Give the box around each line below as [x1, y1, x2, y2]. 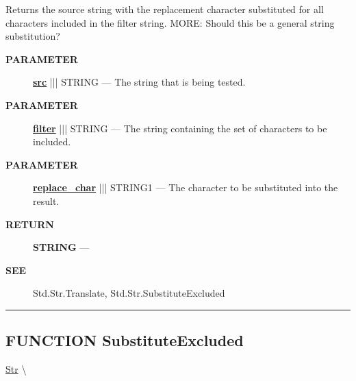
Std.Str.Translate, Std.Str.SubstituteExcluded [33, 286, 225, 300]
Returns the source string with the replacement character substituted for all [5, 2, 324, 16]
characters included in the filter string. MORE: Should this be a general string [5, 15, 335, 29]
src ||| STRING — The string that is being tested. [33, 75, 246, 89]
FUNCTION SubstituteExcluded [5, 330, 244, 351]
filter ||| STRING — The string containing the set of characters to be [33, 121, 327, 135]
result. [33, 193, 60, 208]
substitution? [5, 29, 60, 43]
